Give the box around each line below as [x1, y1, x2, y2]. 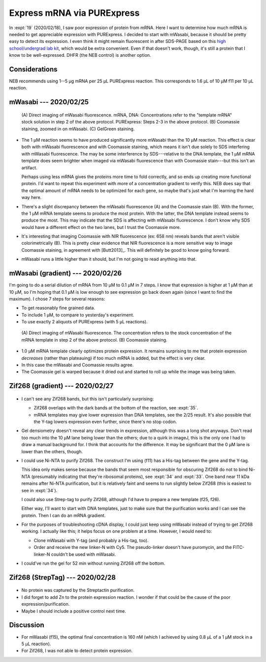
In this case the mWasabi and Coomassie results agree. [21, 362, 134, 368]
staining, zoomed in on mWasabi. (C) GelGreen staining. [21, 126, 135, 132]
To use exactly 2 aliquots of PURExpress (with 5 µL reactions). [21, 319, 148, 325]
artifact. [21, 164, 37, 170]
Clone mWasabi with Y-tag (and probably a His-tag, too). [33, 537, 149, 543]
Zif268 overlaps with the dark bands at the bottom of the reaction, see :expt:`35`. [33, 405, 199, 411]
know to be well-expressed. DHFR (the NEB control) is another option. [9, 52, 151, 58]
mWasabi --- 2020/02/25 [9, 98, 89, 106]
